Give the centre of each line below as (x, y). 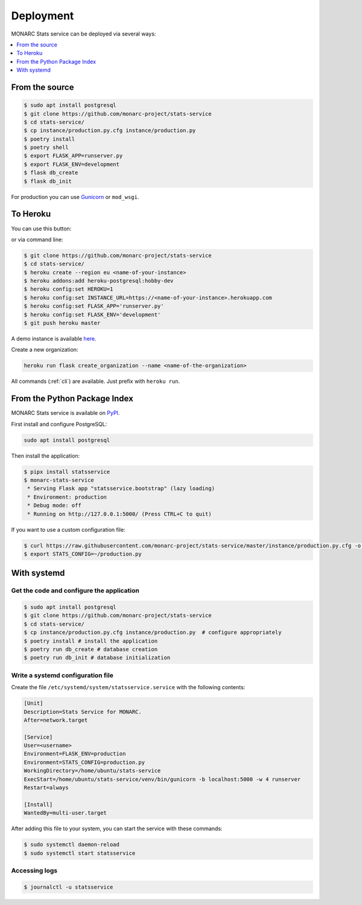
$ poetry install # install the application (91, 641)
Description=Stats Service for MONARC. (83, 712)
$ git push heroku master (62, 323)
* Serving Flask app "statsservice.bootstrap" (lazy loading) (121, 489)
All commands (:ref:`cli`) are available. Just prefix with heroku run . (96, 381)
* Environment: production (67, 497)
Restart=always (46, 788)
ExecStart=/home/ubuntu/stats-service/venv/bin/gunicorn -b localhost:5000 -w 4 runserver (162, 779)
